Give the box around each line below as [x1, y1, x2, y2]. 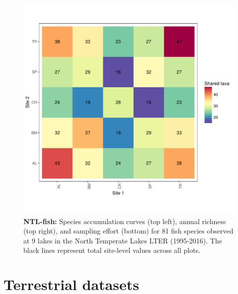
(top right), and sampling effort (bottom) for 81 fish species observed [23, 226, 234, 236]
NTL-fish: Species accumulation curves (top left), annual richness [23, 216, 226, 226]
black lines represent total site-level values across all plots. [23, 245, 201, 255]
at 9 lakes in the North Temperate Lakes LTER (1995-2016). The [23, 235, 222, 245]
